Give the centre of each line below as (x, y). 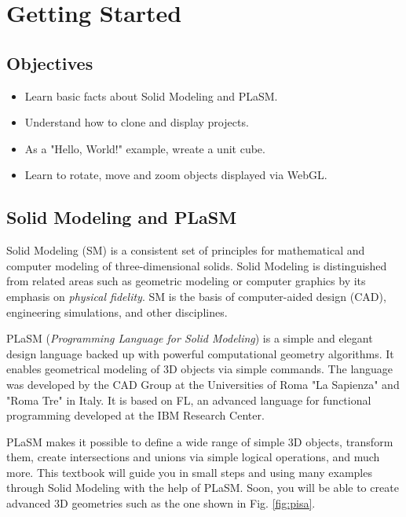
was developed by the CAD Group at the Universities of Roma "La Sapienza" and (203, 384)
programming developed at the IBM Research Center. (135, 415)
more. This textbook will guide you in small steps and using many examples (189, 472)
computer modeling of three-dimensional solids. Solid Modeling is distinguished (197, 265)
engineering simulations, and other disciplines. (117, 312)
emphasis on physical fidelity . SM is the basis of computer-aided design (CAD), (196, 296)
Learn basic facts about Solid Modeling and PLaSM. (151, 95)
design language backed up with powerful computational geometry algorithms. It (200, 353)
